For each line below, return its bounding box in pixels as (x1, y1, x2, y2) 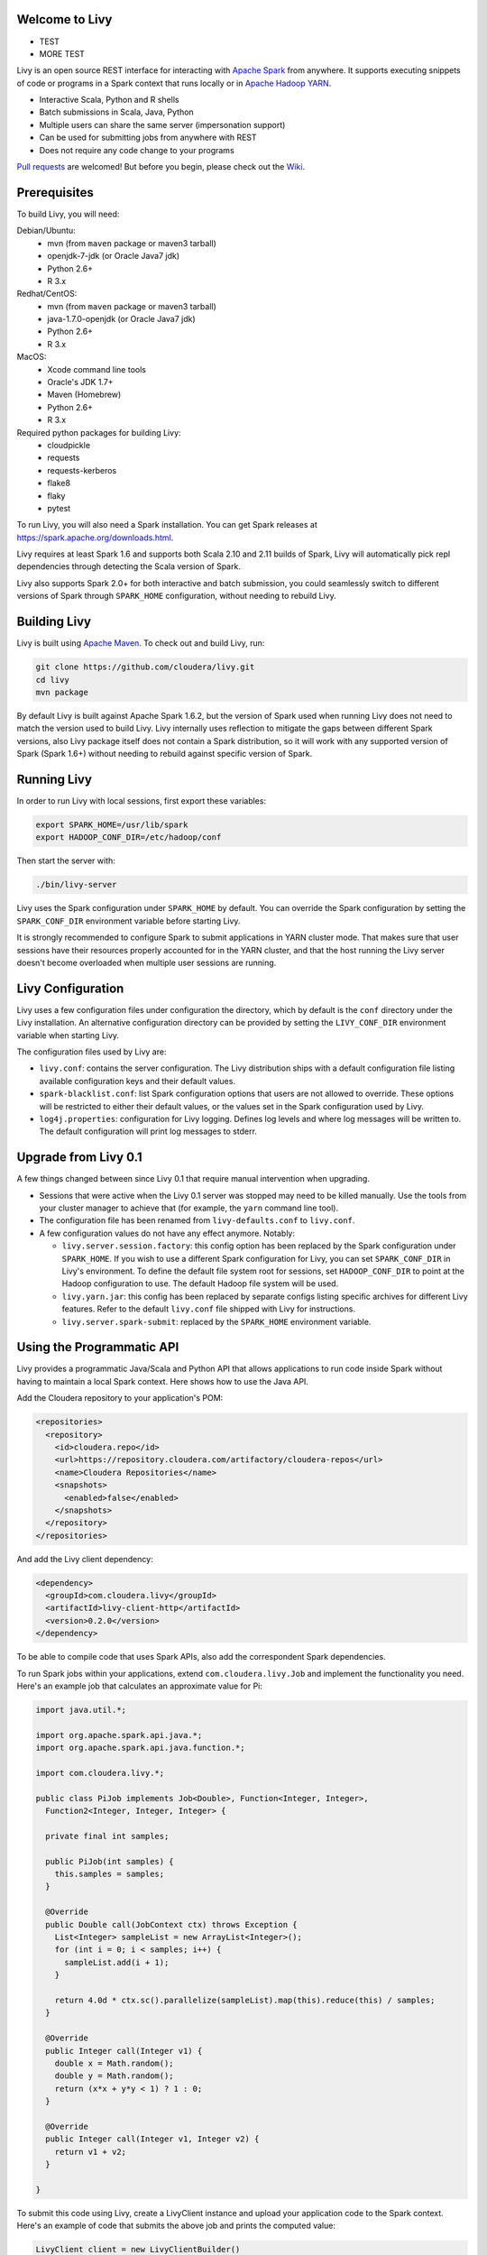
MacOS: (16, 352, 47, 363)
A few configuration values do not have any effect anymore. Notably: (39, 1228, 296, 1238)
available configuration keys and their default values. (39, 1075, 236, 1086)
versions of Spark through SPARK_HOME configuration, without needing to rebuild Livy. (16, 591, 337, 602)
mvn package (35, 686, 89, 697)
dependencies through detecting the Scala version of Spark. (16, 561, 241, 572)
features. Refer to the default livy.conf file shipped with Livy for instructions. (61, 1303, 356, 1314)
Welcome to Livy (16, 12, 113, 27)
